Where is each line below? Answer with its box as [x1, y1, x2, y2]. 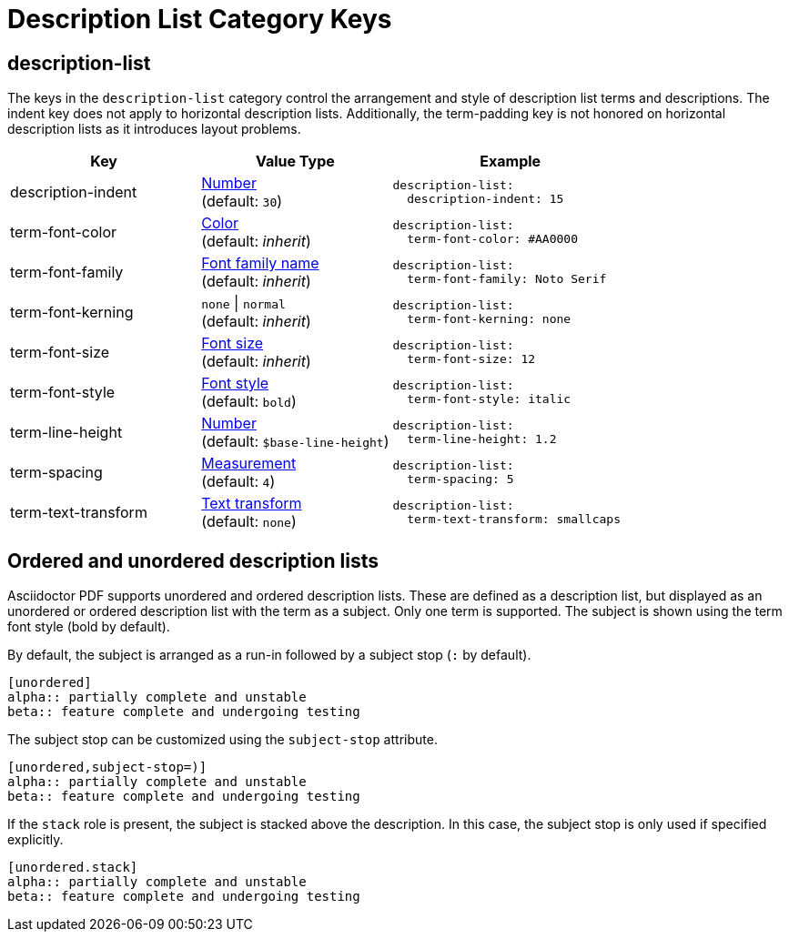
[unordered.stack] [7, 860, 138, 875]
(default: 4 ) [201, 472, 276, 491]
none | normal [201, 294, 286, 313]
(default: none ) [201, 512, 297, 531]
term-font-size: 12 [407, 352, 536, 367]
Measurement [201, 454, 297, 473]
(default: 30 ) [201, 192, 283, 211]
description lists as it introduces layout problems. [7, 121, 301, 137]
